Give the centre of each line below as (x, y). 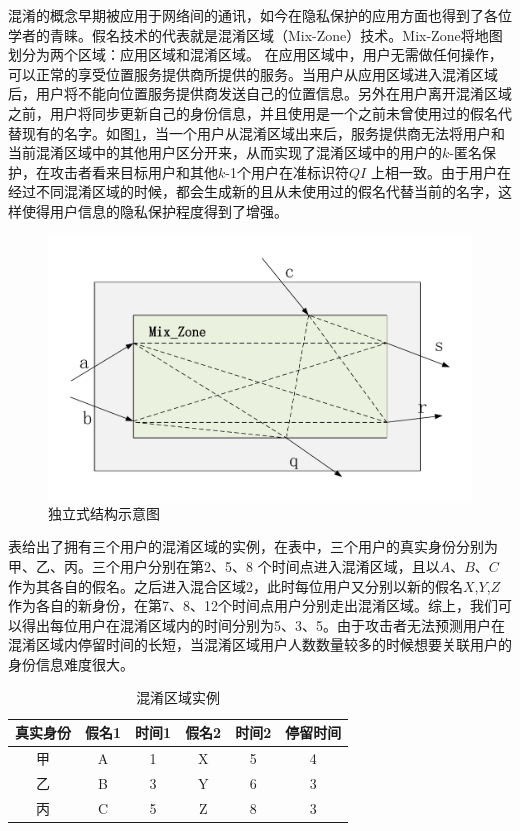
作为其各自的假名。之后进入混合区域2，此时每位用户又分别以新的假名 (235, 585)
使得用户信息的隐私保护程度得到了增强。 (154, 210)
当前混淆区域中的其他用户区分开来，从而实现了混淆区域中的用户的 (225, 152)
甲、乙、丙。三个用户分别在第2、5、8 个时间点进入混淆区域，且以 (224, 565)
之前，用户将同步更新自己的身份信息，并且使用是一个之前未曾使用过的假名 (253, 112)
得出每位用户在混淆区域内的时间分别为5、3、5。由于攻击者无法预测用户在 (263, 624)
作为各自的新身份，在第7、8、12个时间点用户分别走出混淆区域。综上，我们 (253, 605)
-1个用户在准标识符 (287, 171)
